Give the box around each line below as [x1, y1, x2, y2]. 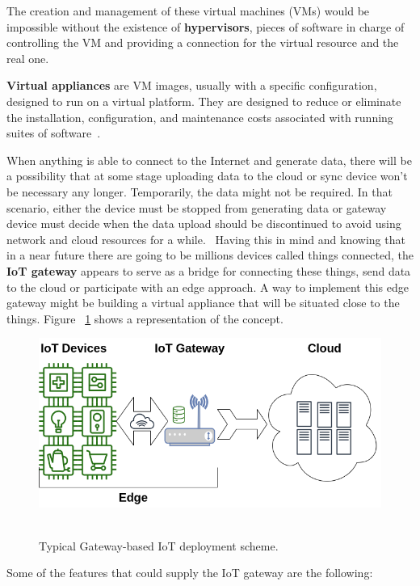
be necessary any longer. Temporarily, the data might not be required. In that [6, 183, 393, 200]
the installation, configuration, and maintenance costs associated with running [6, 108, 393, 125]
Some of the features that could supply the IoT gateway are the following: [6, 564, 373, 581]
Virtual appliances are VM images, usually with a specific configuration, [6, 77, 377, 94]
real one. [6, 49, 49, 66]
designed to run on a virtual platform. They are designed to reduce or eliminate [6, 92, 401, 109]
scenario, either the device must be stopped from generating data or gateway [6, 199, 387, 216]
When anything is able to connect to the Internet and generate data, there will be [6, 151, 412, 168]
